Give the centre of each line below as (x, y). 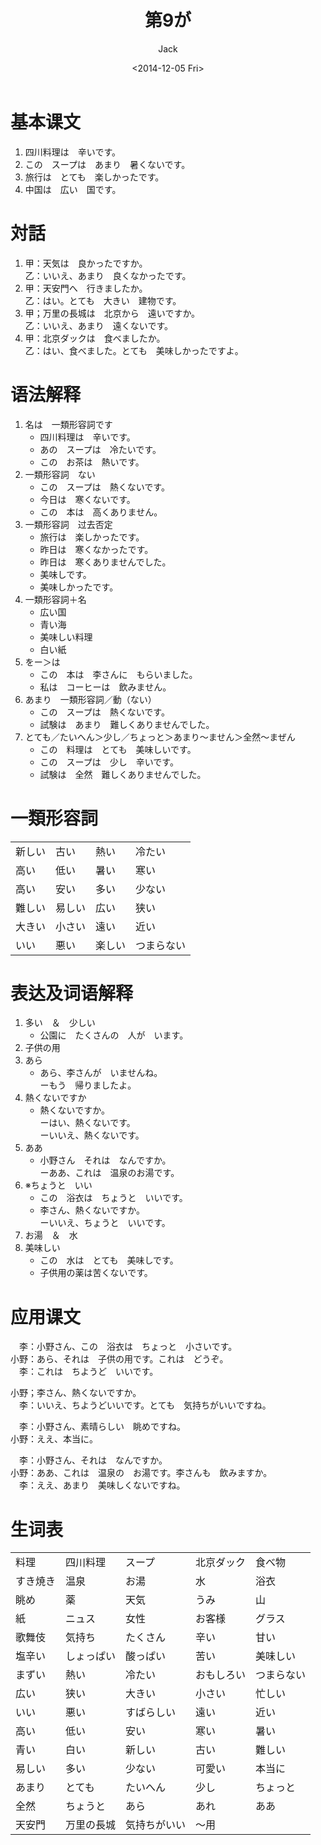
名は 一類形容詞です (68, 424)
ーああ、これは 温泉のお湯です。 (109, 1173)
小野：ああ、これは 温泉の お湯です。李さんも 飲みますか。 (141, 1473)
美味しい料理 (66, 637)
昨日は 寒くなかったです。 (96, 549)
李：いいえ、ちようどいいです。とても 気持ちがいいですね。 (145, 1405)
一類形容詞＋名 (55, 599)
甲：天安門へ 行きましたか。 (86, 288)
